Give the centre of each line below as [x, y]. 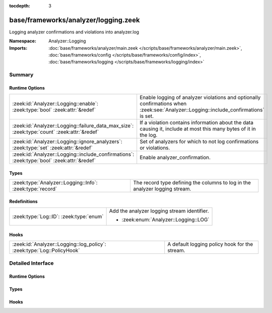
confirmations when [163, 104]
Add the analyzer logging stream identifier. [159, 211]
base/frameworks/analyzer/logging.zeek [74, 20]
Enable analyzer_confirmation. [175, 158]
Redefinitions [23, 202]
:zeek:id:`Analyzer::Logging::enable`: [55, 104]
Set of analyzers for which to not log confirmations [199, 142]
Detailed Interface [32, 263]
